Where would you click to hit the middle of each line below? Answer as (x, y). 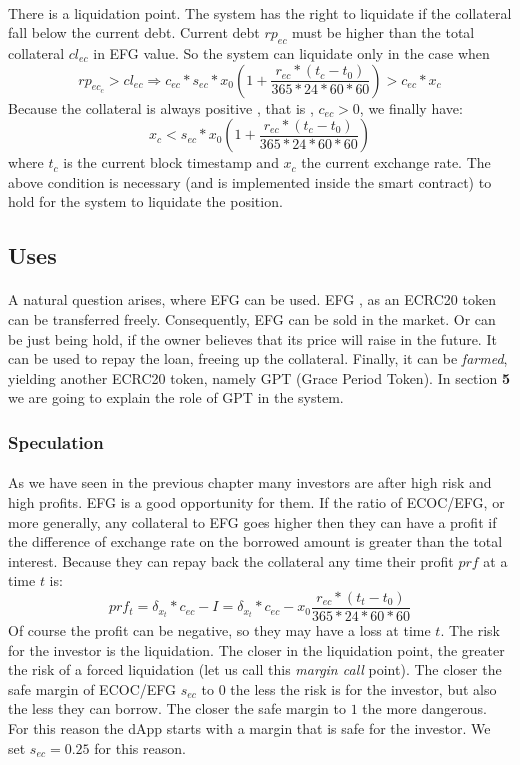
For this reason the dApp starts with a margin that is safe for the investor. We (249, 727)
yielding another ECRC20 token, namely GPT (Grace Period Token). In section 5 (259, 377)
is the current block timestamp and (171, 162)
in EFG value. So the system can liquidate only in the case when (291, 52)
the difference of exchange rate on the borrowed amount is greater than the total (255, 541)
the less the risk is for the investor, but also (363, 688)
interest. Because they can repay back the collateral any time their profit (231, 560)
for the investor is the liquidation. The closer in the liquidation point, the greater (256, 649)
